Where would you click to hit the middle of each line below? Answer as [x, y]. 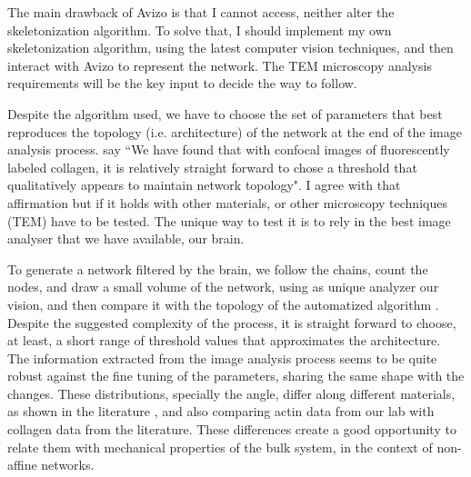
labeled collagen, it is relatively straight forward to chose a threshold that [212, 167]
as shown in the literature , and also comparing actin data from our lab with [221, 411]
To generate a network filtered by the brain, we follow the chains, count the [218, 268]
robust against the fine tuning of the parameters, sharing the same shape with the [236, 376]
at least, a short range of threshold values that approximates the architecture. [224, 340]
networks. [68, 465]
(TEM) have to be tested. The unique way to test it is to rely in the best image [229, 220]
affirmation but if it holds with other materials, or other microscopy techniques [227, 202]
